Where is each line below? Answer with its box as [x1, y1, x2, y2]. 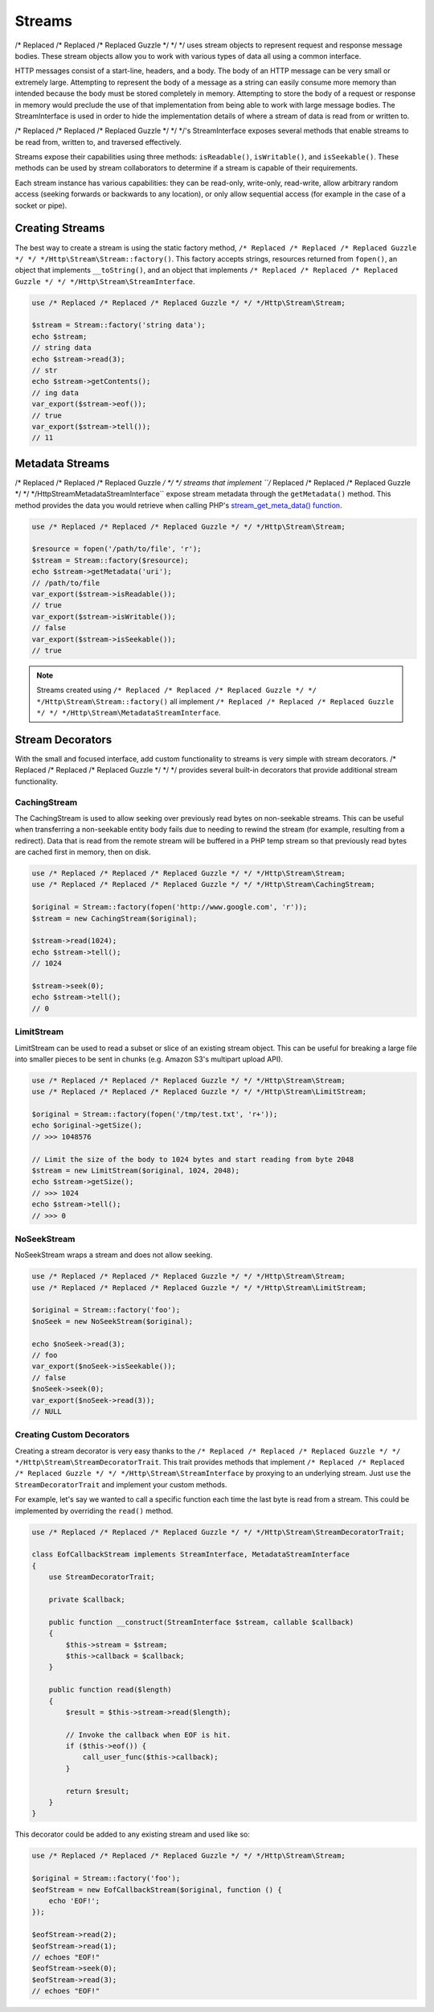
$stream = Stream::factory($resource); [31, 555, 189, 565]
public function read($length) [48, 1685, 172, 1694]
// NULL [31, 1407, 62, 1416]
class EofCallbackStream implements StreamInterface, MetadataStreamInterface [31, 1550, 350, 1559]
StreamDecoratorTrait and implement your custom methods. [14, 1479, 228, 1489]
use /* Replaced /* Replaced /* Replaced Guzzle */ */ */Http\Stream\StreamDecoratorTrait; [31, 1528, 405, 1536]
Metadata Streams [14, 456, 110, 470]
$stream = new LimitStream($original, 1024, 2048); [31, 1166, 240, 1175]
